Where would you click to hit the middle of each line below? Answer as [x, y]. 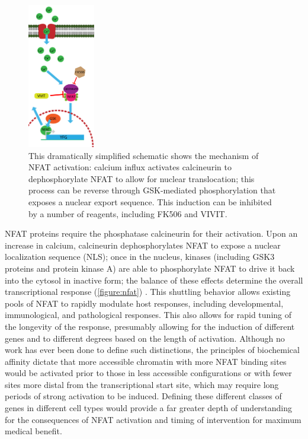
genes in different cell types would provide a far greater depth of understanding [149, 408]
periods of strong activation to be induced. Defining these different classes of [143, 396]
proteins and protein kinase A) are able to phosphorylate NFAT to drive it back [150, 268]
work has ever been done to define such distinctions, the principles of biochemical [152, 350]
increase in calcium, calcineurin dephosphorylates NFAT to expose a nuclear [143, 245]
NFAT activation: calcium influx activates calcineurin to [130, 167]
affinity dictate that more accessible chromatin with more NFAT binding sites [146, 361]
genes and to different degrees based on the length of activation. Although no [145, 338]
